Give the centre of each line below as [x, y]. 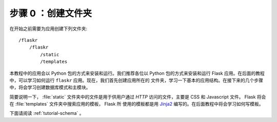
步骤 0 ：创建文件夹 [51, 13]
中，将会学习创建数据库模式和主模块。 [50, 87]
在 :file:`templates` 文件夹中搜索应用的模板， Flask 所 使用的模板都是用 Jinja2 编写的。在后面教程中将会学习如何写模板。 [136, 104]
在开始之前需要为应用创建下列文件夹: [48, 29]
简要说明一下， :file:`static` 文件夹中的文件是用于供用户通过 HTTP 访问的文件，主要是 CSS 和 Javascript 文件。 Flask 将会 [138, 96]
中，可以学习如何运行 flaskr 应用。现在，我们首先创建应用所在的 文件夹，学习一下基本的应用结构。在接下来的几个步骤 [136, 80]
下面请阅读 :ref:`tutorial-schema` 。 [47, 113]
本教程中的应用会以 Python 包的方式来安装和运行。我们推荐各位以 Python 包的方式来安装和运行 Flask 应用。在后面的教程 [137, 73]
